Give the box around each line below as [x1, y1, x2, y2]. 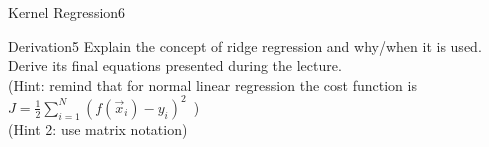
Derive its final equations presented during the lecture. [8, 55, 342, 76]
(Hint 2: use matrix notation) [8, 118, 188, 139]
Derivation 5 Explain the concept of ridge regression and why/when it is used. [8, 35, 482, 56]
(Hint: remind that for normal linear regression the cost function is [8, 74, 417, 95]
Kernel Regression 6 [8, 2, 126, 22]
